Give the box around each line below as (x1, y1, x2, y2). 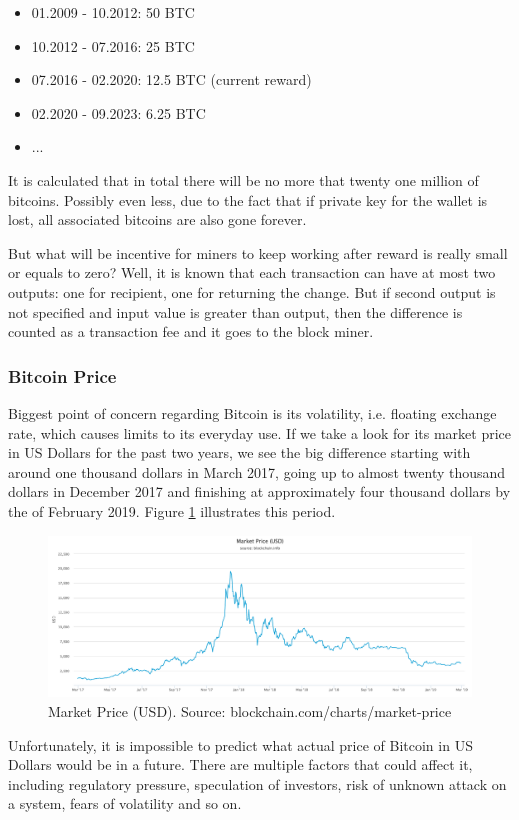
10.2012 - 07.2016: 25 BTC (31, 35, 195, 56)
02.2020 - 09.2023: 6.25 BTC (31, 102, 206, 123)
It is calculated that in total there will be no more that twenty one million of (8, 169, 479, 190)
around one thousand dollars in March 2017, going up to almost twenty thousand (8, 461, 506, 482)
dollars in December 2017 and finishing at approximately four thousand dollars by (8, 481, 511, 502)
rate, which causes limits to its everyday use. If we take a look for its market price (8, 422, 512, 443)
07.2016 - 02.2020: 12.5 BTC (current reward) (31, 69, 312, 90)
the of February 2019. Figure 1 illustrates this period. (8, 500, 336, 521)
